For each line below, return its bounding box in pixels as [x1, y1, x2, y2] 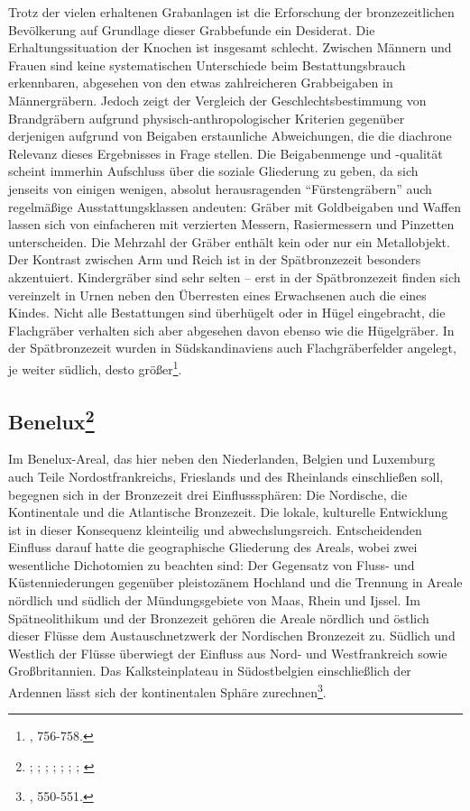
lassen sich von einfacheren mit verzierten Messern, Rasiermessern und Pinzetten [8, 215, 455, 234]
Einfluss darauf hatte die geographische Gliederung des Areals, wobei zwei [8, 538, 418, 557]
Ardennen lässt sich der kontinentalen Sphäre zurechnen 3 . [8, 680, 327, 701]
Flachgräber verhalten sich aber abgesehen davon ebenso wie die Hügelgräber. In [8, 320, 455, 339]
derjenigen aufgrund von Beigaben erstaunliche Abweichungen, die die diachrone [8, 126, 452, 145]
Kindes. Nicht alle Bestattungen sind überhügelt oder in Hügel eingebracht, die [8, 303, 446, 322]
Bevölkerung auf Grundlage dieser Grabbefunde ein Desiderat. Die [8, 20, 375, 39]
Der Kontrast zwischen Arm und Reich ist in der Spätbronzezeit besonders [8, 250, 421, 269]
